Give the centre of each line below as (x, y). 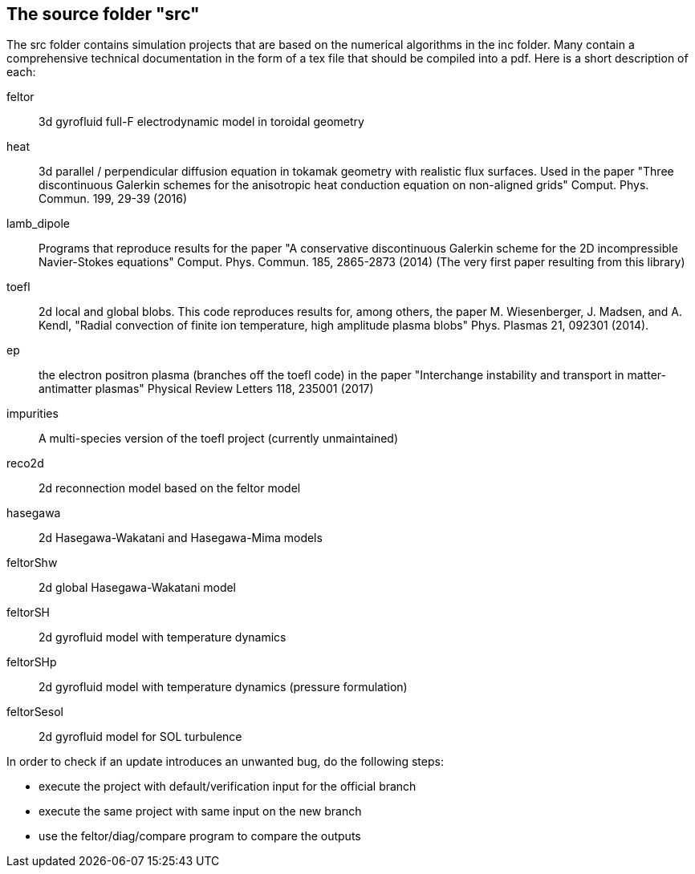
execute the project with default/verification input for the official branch (228, 787)
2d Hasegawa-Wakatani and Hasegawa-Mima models (181, 538)
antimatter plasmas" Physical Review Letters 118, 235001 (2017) (206, 389)
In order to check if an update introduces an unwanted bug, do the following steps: (225, 762)
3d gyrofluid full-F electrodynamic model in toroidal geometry (201, 122)
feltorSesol (35, 712)
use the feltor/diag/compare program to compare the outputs (200, 836)
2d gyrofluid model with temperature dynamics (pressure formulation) (223, 687)
